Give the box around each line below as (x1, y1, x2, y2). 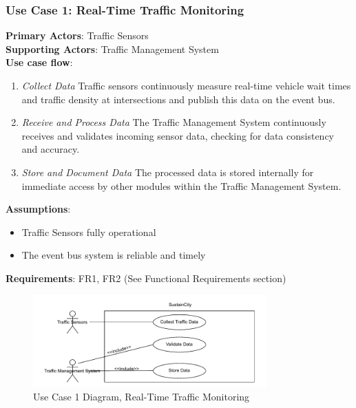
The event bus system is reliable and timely (21, 248, 206, 262)
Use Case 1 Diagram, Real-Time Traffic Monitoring (33, 389, 250, 404)
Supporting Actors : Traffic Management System (6, 41, 219, 56)
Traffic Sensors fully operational (21, 224, 156, 239)
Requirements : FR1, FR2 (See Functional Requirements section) (6, 270, 286, 285)
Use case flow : (6, 55, 73, 69)
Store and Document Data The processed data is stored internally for (21, 164, 314, 179)
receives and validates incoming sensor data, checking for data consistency (21, 128, 335, 142)
